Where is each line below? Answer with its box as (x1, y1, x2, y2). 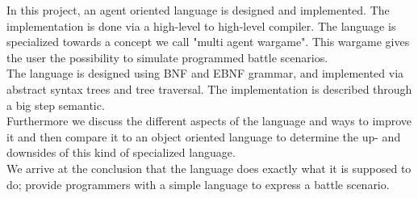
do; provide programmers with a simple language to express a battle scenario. (6, 175, 390, 192)
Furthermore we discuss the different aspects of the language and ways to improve (6, 112, 412, 129)
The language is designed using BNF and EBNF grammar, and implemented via (6, 65, 404, 82)
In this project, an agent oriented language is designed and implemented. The (6, 2, 390, 18)
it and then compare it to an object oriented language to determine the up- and (6, 128, 401, 145)
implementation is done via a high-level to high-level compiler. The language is (6, 17, 396, 34)
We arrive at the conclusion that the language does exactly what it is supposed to (6, 159, 412, 176)
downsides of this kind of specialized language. (6, 144, 236, 161)
